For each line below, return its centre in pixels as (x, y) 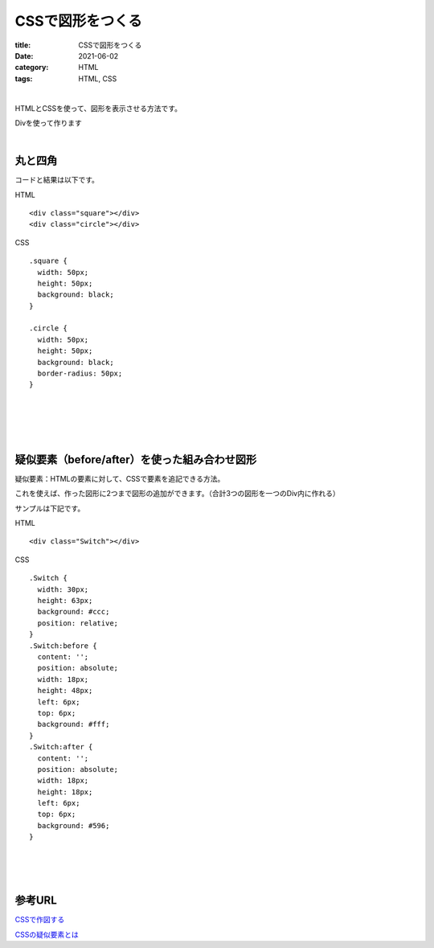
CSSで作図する (40, 920)
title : (23, 45)
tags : (24, 78)
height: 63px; (65, 601)
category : (32, 68)
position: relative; (78, 623)
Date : (24, 55)
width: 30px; (63, 589)
